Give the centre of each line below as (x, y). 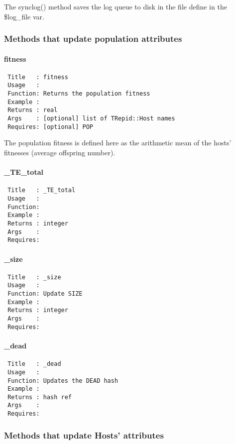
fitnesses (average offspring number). (60, 153)
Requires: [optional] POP (50, 127)
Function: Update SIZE (45, 294)
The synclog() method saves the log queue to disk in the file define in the (116, 6)
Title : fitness (38, 77)
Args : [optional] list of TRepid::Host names (91, 119)
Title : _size (34, 277)
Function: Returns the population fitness (79, 94)
